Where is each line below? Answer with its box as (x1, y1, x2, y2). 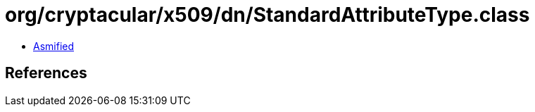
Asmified (33, 39, 75, 52)
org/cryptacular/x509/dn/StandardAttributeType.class (5, 3, 530, 27)
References (5, 64, 87, 82)
